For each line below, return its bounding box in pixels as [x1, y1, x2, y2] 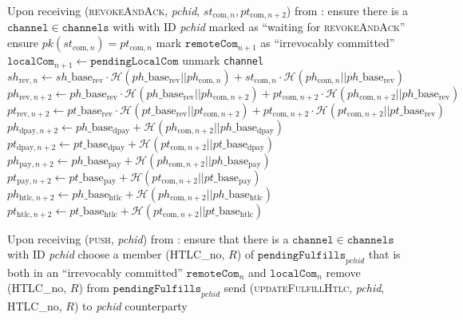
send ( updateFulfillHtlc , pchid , [224, 279, 385, 296]
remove [326, 263, 361, 280]
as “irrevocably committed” [260, 34, 395, 51]
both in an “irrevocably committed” [7, 263, 183, 280]
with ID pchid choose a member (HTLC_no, [7, 246, 225, 263]
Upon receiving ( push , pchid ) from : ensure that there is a [7, 230, 289, 247]
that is [368, 246, 401, 263]
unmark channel [182, 52, 264, 69]
